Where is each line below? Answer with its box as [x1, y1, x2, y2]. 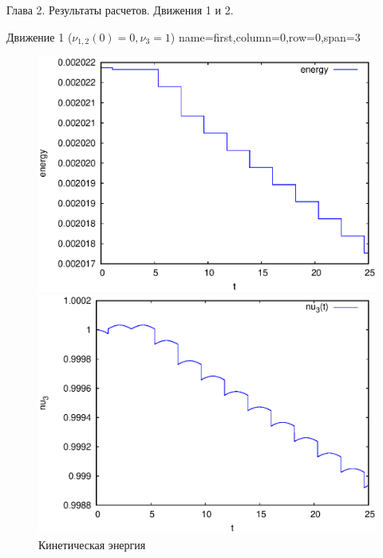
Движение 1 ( [6, 28, 73, 45]
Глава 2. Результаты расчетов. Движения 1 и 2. [6, 2, 234, 18]
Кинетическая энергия [38, 536, 146, 552]
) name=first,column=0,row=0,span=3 [170, 28, 361, 45]
